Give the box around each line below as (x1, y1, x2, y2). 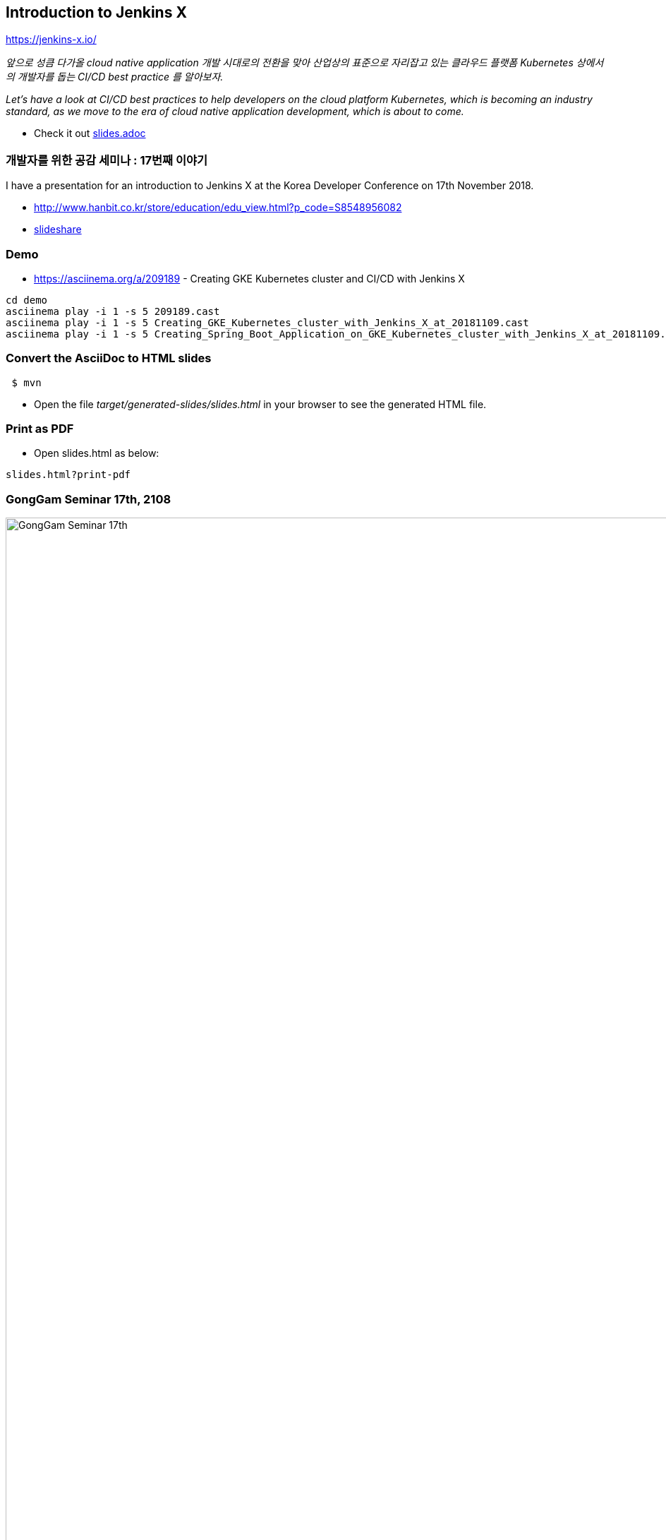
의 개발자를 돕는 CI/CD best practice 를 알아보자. (6, 71, 224, 83)
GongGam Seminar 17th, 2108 (6, 491, 171, 506)
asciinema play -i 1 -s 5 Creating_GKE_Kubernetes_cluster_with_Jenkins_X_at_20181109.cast (6, 316, 529, 328)
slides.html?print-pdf (6, 469, 131, 481)
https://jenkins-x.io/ (6, 33, 97, 46)
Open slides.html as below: (34, 447, 159, 460)
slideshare (34, 223, 82, 236)
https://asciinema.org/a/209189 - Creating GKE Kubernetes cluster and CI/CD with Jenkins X (34, 272, 465, 285)
